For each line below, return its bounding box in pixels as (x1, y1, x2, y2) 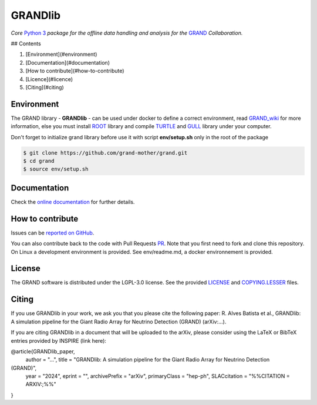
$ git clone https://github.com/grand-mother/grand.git (23, 149, 188, 156)
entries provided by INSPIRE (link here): (11, 337, 107, 344)
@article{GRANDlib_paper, (11, 347, 76, 355)
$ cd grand (23, 158, 55, 164)
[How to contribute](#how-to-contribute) (25, 68, 124, 75)
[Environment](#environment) (25, 51, 97, 58)
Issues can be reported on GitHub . (11, 229, 95, 236)
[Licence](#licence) (25, 75, 73, 82)
